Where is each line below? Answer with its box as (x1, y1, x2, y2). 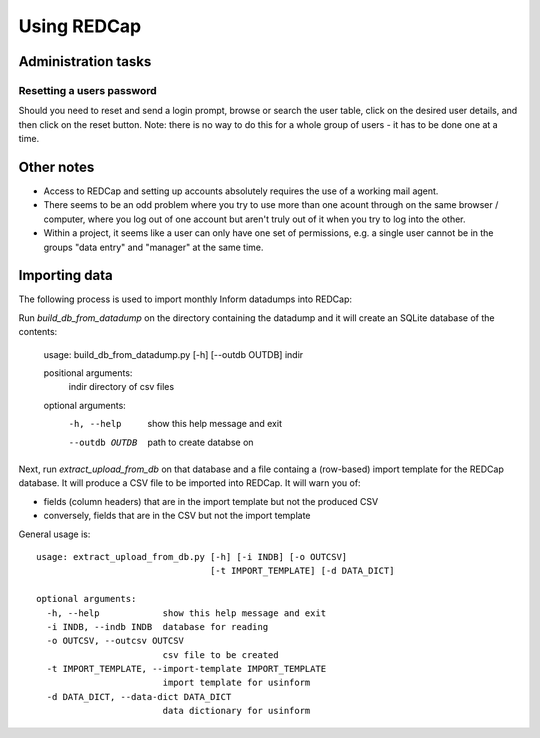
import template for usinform (162, 677, 311, 689)
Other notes (18, 158, 95, 175)
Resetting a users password (18, 83, 157, 97)
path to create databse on (147, 436, 254, 448)
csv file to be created (162, 649, 279, 660)
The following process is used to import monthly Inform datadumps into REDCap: (18, 293, 353, 305)
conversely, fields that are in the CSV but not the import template (43, 510, 311, 522)
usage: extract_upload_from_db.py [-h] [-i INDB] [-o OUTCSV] (36, 551, 348, 562)
